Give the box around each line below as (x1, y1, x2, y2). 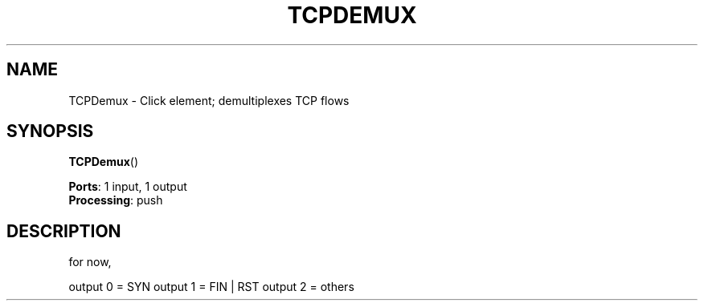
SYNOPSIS (6, 121, 94, 142)
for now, (68, 255, 112, 269)
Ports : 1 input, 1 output (68, 180, 187, 194)
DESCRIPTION (6, 220, 121, 241)
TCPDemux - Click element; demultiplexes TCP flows (68, 93, 350, 107)
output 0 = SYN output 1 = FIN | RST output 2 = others (68, 280, 354, 294)
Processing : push (68, 193, 163, 208)
